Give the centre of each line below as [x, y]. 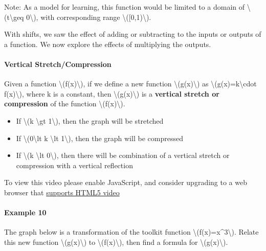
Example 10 [25, 212]
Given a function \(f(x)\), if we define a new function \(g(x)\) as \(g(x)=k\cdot [130, 84]
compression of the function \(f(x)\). [65, 104]
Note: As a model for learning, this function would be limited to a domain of [125, 7]
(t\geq [14, 17]
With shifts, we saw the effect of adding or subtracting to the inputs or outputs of [133, 34]
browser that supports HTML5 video [62, 192]
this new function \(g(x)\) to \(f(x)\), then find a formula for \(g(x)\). [116, 242]
